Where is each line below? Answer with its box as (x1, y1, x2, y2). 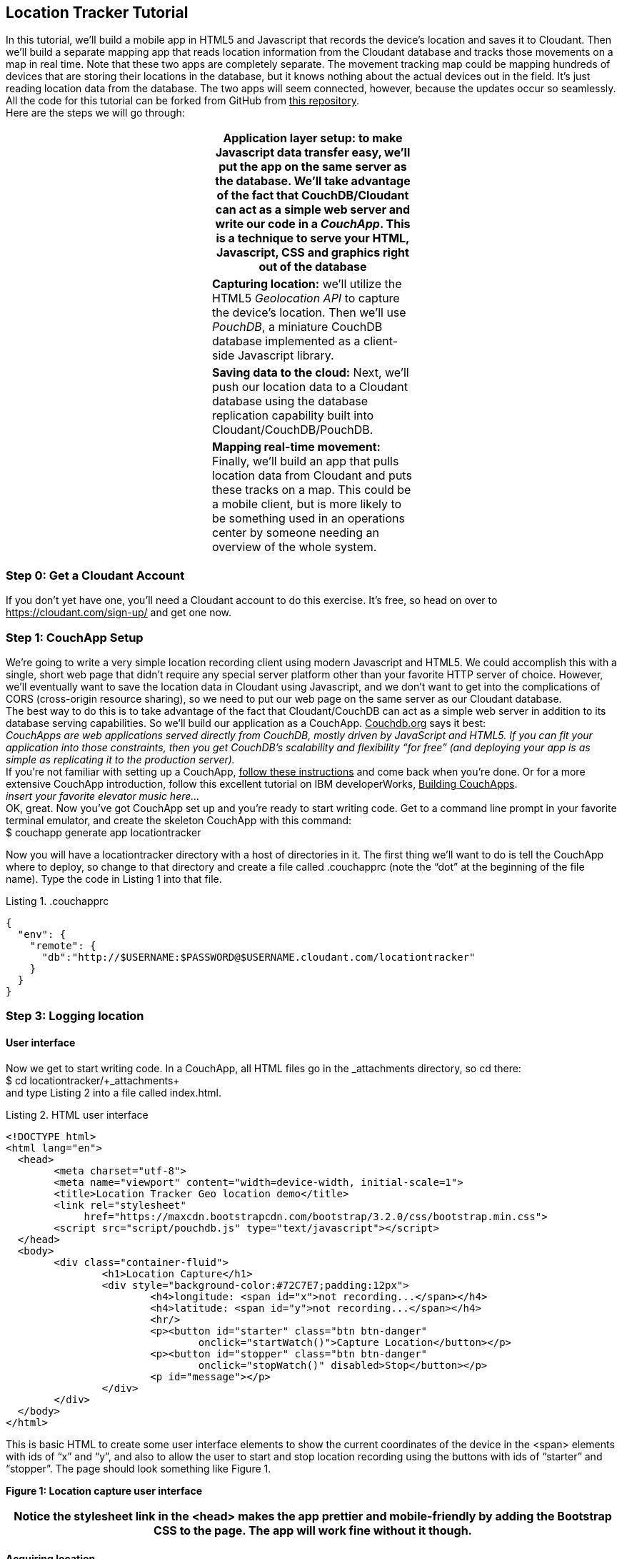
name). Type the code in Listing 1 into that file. (6, 872, 222, 885)
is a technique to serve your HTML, (216, 231, 410, 246)
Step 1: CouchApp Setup (6, 630, 144, 645)
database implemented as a (211, 334, 361, 349)
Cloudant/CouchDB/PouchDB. (211, 422, 373, 437)
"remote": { (29, 939, 96, 951)
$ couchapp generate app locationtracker (6, 826, 201, 838)
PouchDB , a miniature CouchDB (211, 320, 383, 335)
